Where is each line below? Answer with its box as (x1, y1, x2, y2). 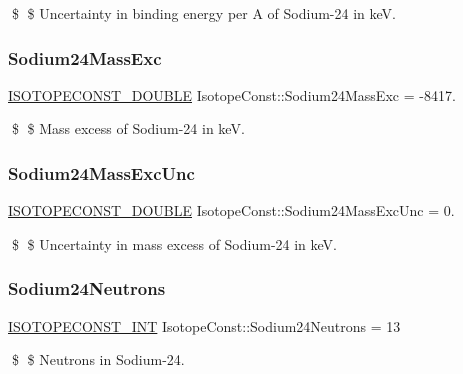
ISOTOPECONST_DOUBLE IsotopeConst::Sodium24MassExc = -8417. (8, 84, 456, 105)
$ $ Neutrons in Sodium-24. (11, 349, 185, 370)
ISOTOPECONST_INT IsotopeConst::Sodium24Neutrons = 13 (8, 315, 401, 336)
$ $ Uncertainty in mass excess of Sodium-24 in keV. (11, 233, 337, 254)
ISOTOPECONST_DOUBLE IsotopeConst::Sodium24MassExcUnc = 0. (8, 200, 455, 221)
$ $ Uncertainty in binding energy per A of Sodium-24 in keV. (11, 3, 396, 23)
